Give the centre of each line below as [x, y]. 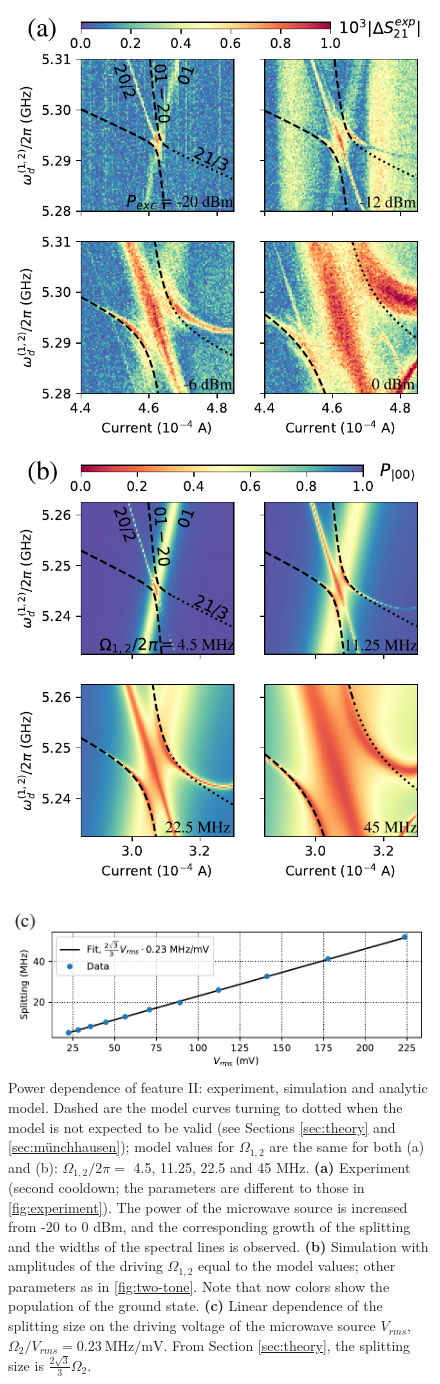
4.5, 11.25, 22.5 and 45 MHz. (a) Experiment [272, 1166]
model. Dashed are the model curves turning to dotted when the [205, 1106]
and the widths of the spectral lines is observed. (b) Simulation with [218, 1245]
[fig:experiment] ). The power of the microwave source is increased [208, 1206]
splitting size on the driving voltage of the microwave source [192, 1325]
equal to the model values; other [297, 1265]
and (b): [33, 1166]
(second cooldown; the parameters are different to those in [186, 1187]
